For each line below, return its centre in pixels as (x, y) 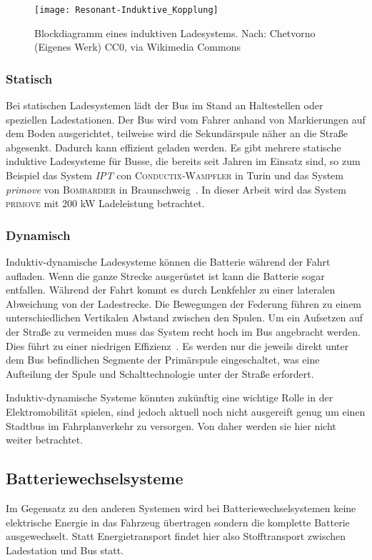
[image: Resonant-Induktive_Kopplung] (126, 10)
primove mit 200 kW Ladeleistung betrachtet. (105, 203)
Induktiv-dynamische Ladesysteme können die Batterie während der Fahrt (168, 262)
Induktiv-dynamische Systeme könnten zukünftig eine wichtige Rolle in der (170, 397)
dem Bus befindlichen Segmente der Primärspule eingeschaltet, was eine (163, 360)
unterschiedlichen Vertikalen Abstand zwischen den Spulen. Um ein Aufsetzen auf (185, 317)
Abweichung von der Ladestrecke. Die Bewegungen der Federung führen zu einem (184, 303)
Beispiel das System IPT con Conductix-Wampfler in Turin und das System (175, 175)
